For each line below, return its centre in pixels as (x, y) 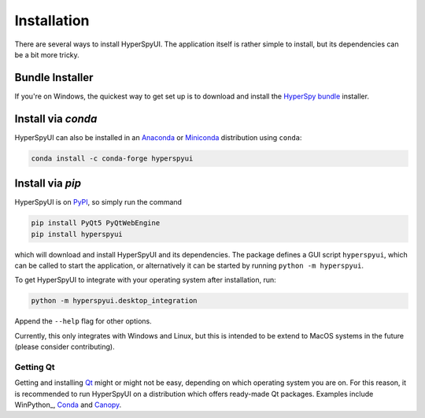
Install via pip (48, 184)
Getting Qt (35, 367)
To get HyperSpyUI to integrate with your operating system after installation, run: (146, 280)
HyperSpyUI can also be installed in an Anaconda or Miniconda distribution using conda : (158, 137)
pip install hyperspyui (77, 234)
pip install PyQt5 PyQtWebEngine (96, 223)
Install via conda (56, 118)
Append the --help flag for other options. (83, 321)
